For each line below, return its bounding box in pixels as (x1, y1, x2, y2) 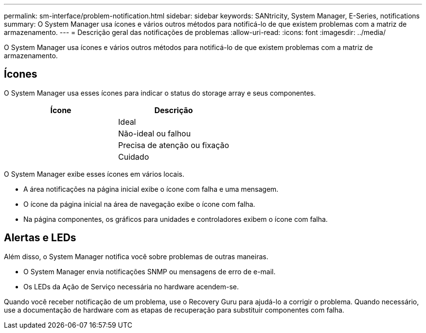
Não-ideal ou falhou (118, 128, 191, 138)
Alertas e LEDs (4, 232, 76, 244)
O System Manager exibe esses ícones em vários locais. (4, 169, 184, 178)
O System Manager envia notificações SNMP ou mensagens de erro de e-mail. (23, 267, 276, 276)
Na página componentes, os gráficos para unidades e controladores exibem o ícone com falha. (23, 215, 328, 223)
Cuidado (118, 151, 149, 162)
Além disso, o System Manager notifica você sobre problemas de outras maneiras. (4, 252, 268, 261)
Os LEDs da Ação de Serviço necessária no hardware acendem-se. (23, 282, 239, 291)
